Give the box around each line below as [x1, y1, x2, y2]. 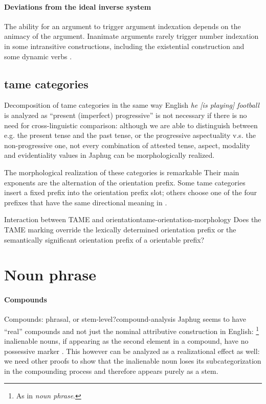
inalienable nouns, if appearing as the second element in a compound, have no [4, 336, 249, 346]
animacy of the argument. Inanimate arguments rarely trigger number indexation [4, 31, 259, 41]
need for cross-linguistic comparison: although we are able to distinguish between [4, 120, 258, 130]
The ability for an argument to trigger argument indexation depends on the [4, 20, 241, 31]
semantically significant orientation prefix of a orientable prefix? [4, 234, 205, 245]
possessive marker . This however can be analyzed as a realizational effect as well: [4, 345, 260, 356]
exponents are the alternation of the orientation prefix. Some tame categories [4, 177, 246, 187]
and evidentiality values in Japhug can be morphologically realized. [4, 150, 215, 160]
